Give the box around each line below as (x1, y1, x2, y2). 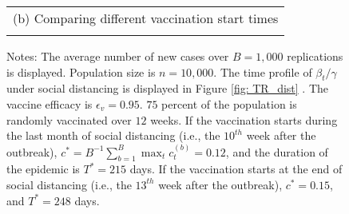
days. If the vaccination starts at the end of (129, 160, 343, 177)
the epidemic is (6, 160, 80, 177)
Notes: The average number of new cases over (6, 48, 229, 64)
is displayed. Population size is (6, 63, 156, 80)
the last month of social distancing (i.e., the (6, 127, 220, 144)
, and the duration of (225, 143, 328, 160)
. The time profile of (213, 63, 312, 80)
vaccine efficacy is (6, 95, 93, 112)
